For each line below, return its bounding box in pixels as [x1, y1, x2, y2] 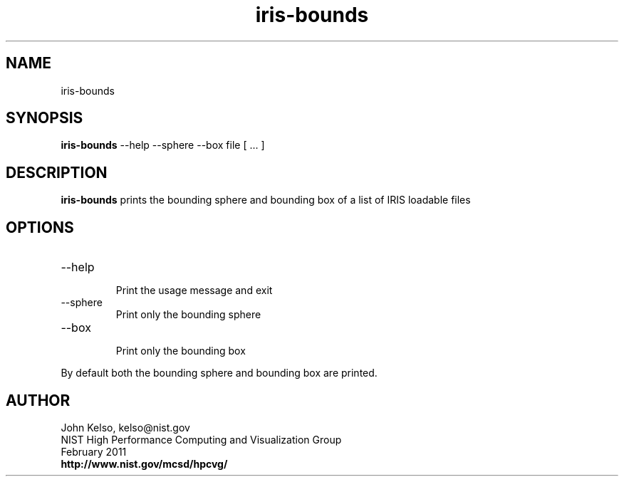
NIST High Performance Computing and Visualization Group [61, 433, 342, 446]
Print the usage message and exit [115, 284, 273, 297]
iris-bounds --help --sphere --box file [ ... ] [61, 139, 265, 152]
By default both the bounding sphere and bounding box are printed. [61, 367, 378, 379]
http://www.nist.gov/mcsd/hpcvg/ [61, 457, 228, 470]
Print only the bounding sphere [115, 308, 261, 321]
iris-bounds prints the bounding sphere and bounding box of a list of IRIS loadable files [61, 194, 471, 206]
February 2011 [61, 445, 127, 458]
